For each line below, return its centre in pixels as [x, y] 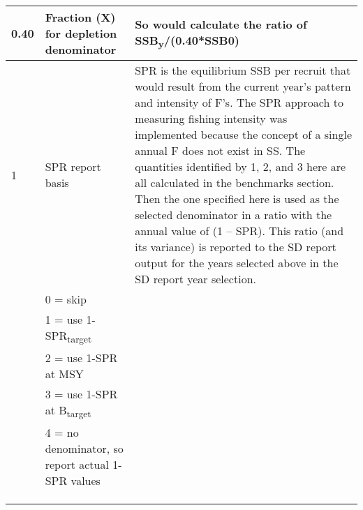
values [86, 481]
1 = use [64, 319]
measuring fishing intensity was [211, 118]
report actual [77, 465]
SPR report [73, 166]
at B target [68, 411]
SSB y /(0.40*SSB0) [187, 41]
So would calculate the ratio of [221, 24]
